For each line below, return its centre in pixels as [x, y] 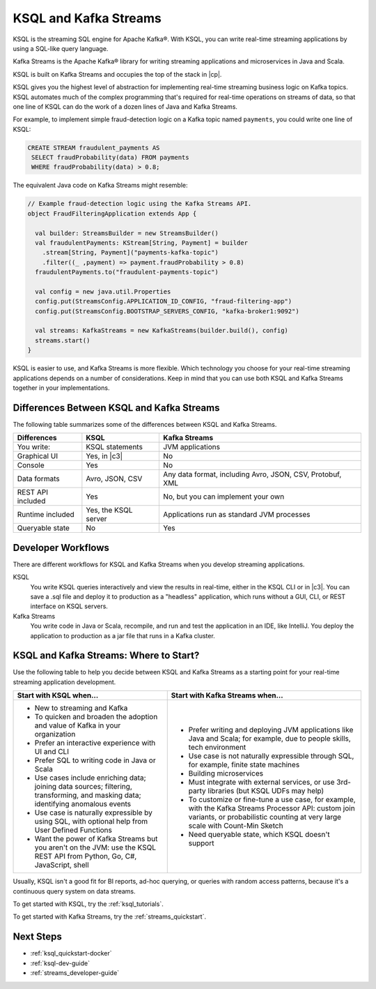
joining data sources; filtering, [83, 787]
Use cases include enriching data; [90, 778]
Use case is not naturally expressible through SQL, [271, 756]
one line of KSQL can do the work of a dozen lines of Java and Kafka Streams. [125, 106]
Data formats [38, 479]
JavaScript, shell [62, 865]
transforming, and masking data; [88, 795]
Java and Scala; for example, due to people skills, [269, 739]
